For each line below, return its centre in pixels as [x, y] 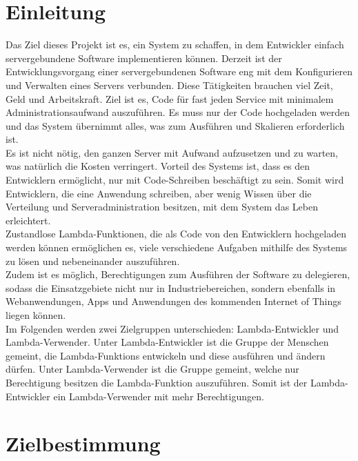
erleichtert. [28, 220]
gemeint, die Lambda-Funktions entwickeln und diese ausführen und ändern [166, 355]
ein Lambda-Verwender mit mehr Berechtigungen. [159, 396]
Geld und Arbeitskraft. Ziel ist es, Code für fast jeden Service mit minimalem [170, 98]
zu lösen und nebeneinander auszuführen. [93, 261]
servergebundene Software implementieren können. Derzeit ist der [144, 58]
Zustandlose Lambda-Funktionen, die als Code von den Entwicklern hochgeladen [176, 234]
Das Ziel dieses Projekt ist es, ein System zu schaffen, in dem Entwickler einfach [175, 45]
